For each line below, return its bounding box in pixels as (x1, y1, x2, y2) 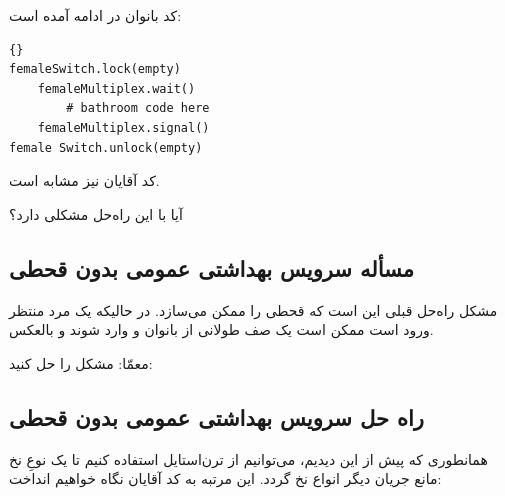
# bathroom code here (66, 101, 210, 116)
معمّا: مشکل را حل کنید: (9, 352, 153, 373)
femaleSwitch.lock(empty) (9, 62, 181, 77)
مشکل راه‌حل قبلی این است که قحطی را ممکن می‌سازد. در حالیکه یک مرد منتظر (9, 299, 498, 320)
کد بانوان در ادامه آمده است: (9, 5, 182, 25)
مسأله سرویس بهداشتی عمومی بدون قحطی (9, 252, 415, 283)
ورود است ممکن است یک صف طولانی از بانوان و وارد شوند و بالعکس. (9, 319, 434, 340)
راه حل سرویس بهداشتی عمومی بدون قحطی (9, 401, 424, 432)
